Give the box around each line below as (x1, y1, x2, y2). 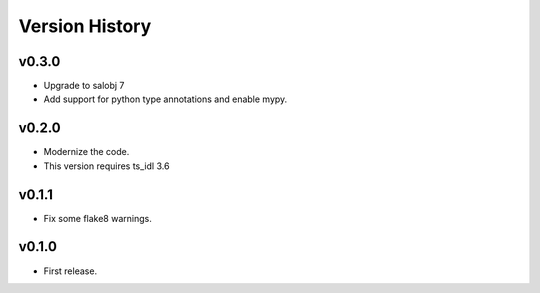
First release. (43, 265, 98, 277)
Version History (18, 15, 152, 37)
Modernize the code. (43, 146, 130, 158)
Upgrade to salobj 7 (43, 80, 125, 92)
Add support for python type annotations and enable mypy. (43, 93, 288, 105)
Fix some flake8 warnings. (43, 212, 152, 224)
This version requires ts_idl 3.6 (43, 160, 170, 172)
